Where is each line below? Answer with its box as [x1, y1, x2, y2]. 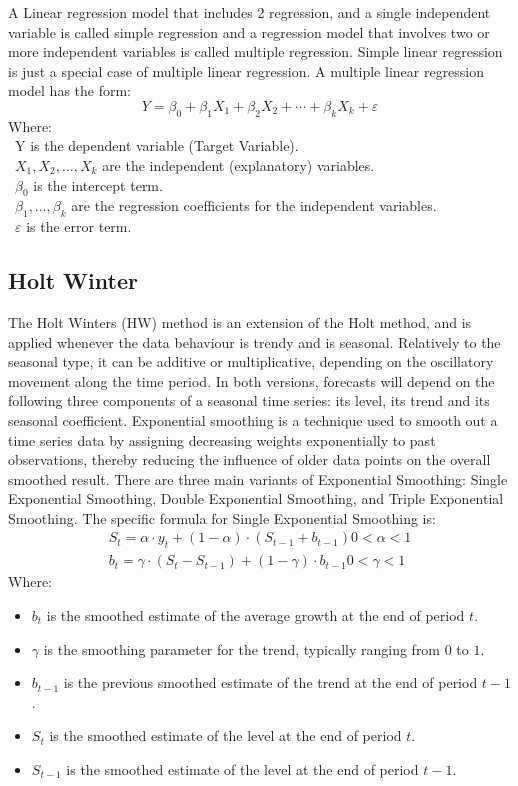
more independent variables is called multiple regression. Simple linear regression [8, 41, 503, 62]
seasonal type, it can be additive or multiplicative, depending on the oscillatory [8, 351, 494, 372]
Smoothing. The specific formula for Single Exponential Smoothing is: [8, 507, 436, 528]
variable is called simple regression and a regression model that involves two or [8, 21, 490, 42]
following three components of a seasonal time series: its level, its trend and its [8, 390, 490, 411]
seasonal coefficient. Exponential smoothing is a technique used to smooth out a [8, 409, 498, 430]
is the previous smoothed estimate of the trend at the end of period [63, 672, 478, 693]
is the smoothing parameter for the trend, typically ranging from [43, 638, 441, 659]
